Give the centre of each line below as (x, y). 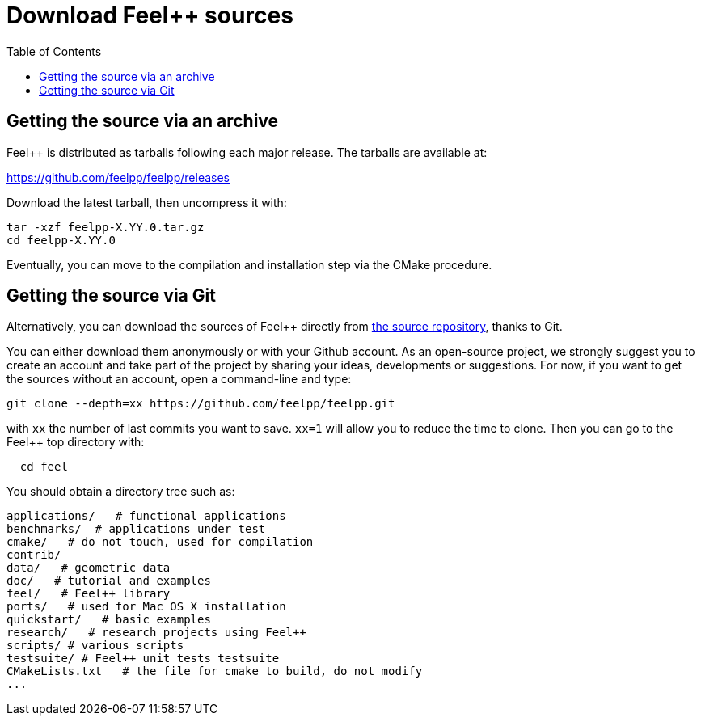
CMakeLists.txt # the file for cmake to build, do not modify (215, 671)
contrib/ (34, 555)
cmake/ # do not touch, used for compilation (160, 542)
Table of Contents (54, 51)
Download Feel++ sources (150, 15)
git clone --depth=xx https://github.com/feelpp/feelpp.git (201, 404)
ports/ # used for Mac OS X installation (146, 607)
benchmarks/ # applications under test (136, 529)
